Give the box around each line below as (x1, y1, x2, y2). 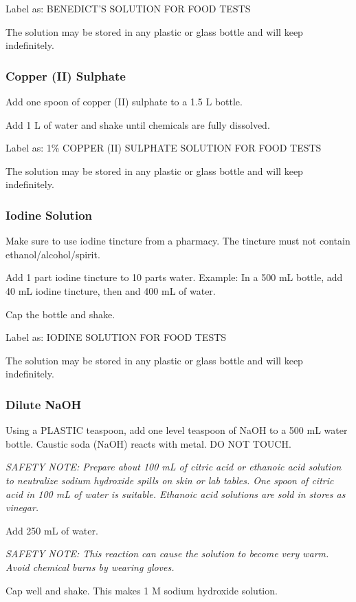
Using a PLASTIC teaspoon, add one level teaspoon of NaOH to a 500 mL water (5, 423, 348, 437)
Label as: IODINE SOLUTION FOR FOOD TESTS (5, 330, 227, 344)
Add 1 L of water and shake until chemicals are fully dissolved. (5, 117, 270, 132)
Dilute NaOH (5, 395, 82, 413)
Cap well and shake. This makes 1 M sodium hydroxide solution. (5, 583, 278, 597)
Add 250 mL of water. (5, 523, 98, 537)
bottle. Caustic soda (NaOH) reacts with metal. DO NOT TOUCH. (5, 436, 291, 450)
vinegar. (5, 500, 39, 515)
